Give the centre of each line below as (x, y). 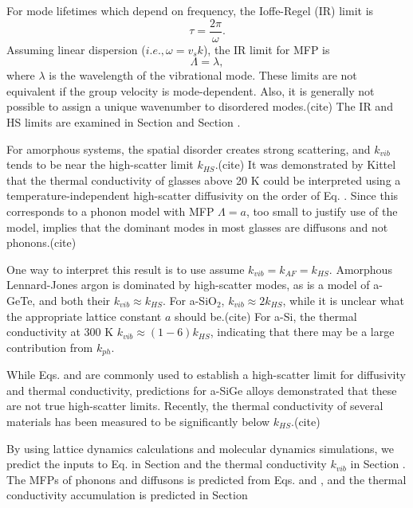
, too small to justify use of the (322, 211)
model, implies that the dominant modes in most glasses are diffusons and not (197, 227)
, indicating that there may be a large (302, 332)
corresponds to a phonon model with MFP (110, 211)
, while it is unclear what (343, 300)
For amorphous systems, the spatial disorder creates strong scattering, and (189, 148)
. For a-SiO (189, 300)
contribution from (50, 347)
